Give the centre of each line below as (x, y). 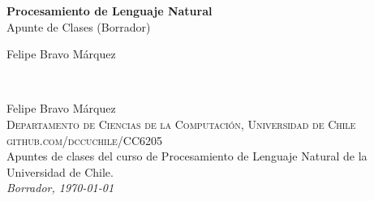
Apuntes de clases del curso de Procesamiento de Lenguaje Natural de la (187, 156)
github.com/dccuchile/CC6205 (85, 140)
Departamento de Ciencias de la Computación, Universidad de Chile (181, 124)
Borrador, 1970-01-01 (60, 188)
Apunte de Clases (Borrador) (79, 26)
